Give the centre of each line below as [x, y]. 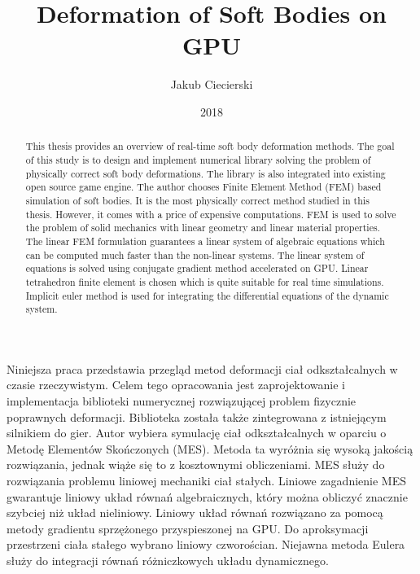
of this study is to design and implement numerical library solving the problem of [198, 159]
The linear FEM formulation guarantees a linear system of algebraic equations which [205, 241]
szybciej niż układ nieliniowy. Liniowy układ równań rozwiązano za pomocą [195, 513]
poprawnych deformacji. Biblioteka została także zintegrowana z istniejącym [197, 416]
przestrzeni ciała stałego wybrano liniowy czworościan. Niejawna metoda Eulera [206, 544]
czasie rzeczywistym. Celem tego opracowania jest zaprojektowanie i [176, 385]
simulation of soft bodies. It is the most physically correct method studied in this [197, 200]
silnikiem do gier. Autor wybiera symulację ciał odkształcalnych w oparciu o [197, 433]
